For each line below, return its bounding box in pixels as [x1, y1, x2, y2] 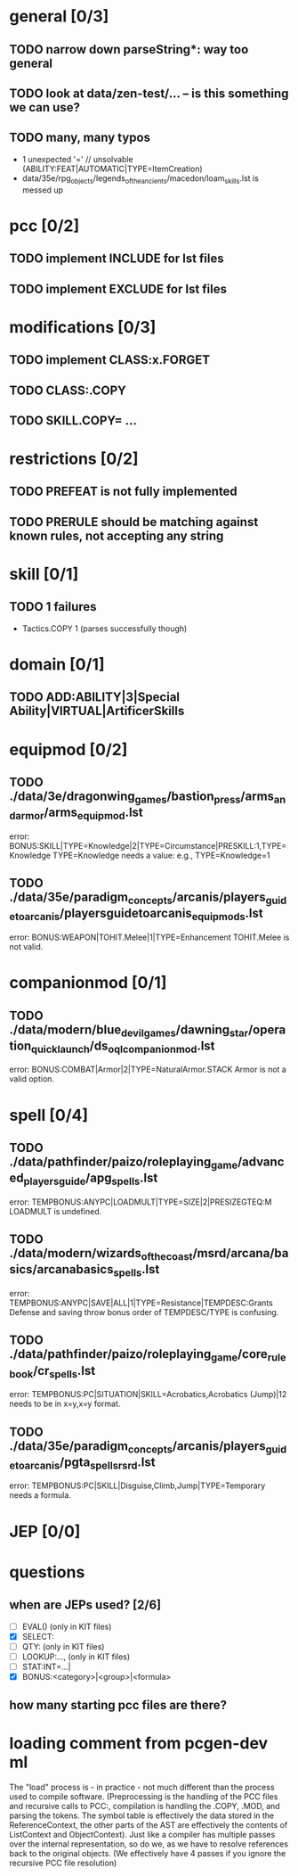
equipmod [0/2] [9, 739, 128, 760]
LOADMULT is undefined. [9, 1205, 102, 1216]
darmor [9, 810, 44, 822]
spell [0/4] [9, 1105, 89, 1125]
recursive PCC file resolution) [9, 1857, 117, 1869]
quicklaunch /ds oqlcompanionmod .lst [30, 1038, 215, 1056]
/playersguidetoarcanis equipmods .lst [59, 906, 264, 924]
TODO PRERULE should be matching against [9, 514, 259, 530]
